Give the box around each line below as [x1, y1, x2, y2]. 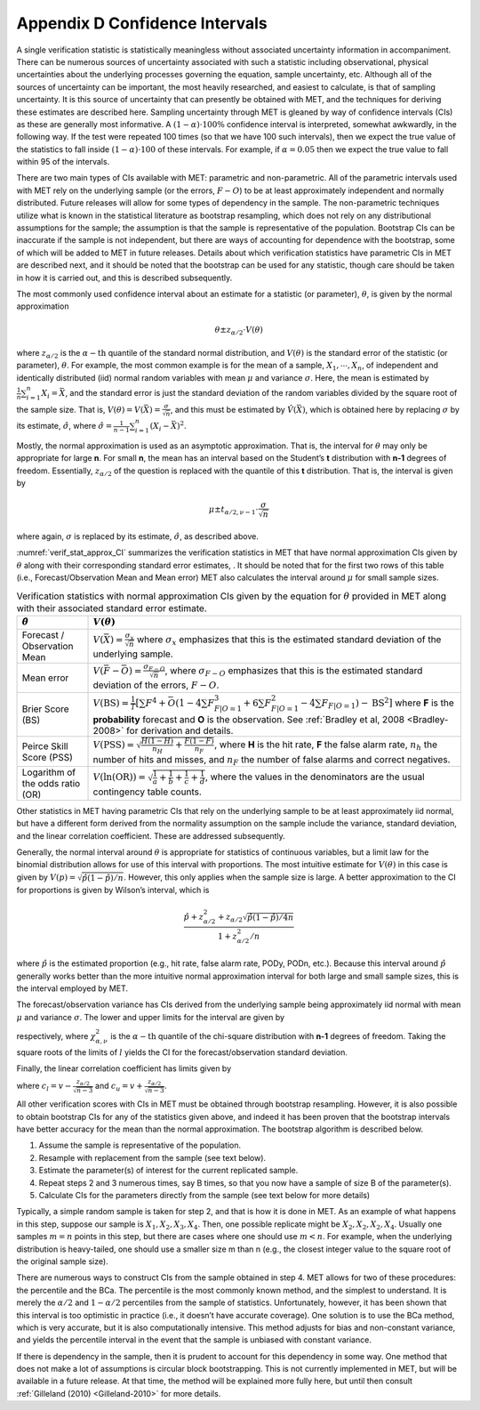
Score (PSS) [21, 751, 73, 763]
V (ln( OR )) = [92, 771, 147, 783]
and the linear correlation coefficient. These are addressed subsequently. [16, 830, 286, 841]
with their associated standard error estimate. [16, 601, 208, 614]
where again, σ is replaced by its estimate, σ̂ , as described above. [16, 530, 260, 542]
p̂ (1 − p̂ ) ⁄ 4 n [246, 913, 294, 923]
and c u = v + [94, 1081, 144, 1093]
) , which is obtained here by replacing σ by [302, 404, 460, 415]
